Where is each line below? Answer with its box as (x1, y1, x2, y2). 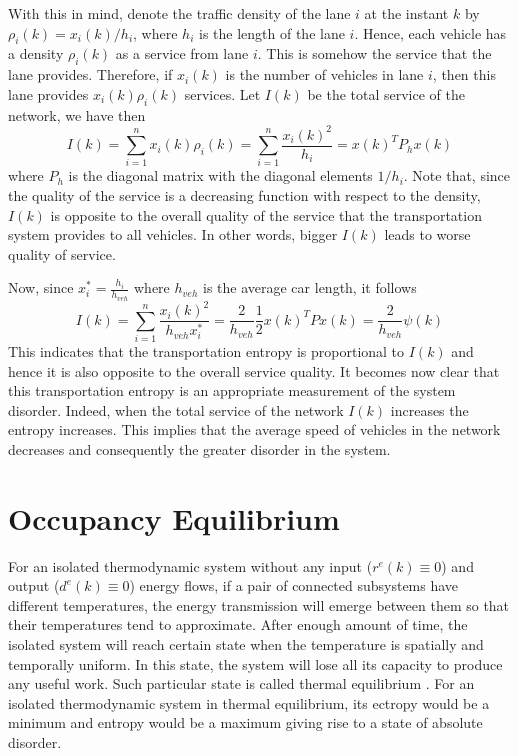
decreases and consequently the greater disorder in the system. (8, 438, 391, 459)
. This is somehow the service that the (257, 43, 492, 64)
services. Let (184, 83, 261, 104)
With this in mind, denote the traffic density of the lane (8, 3, 351, 23)
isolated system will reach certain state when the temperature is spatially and (8, 634, 484, 655)
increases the (390, 399, 469, 420)
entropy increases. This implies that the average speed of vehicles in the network (8, 419, 501, 440)
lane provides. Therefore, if (8, 64, 173, 85)
